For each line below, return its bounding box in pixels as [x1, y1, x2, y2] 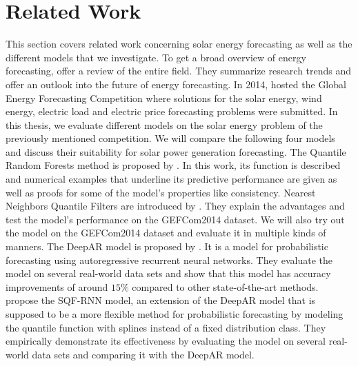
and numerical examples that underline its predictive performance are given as [6, 172, 337, 186]
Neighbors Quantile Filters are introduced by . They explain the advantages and [6, 199, 345, 213]
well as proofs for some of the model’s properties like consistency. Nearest [6, 185, 316, 199]
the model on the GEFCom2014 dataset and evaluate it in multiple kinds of [6, 225, 326, 240]
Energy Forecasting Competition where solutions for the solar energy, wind [6, 90, 322, 105]
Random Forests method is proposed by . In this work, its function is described [6, 158, 341, 172]
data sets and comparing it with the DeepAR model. [32, 347, 255, 361]
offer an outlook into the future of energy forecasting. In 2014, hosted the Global [6, 77, 346, 91]
